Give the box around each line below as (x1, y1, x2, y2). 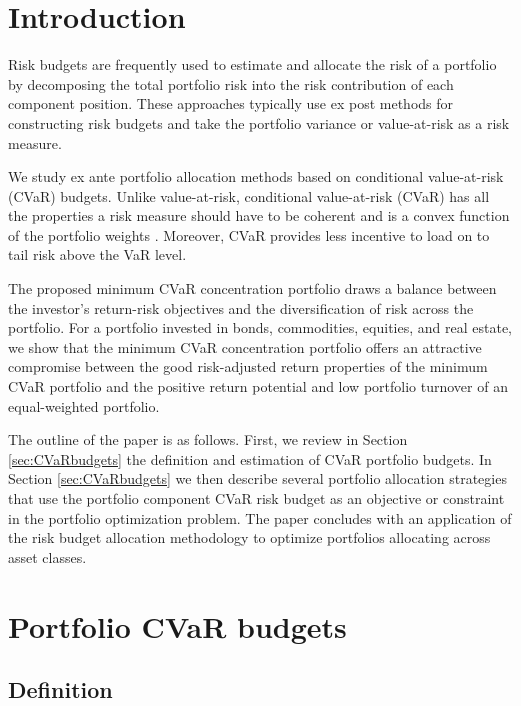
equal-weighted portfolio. (8, 395, 160, 416)
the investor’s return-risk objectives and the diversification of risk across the (8, 297, 474, 318)
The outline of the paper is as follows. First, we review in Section (8, 429, 408, 450)
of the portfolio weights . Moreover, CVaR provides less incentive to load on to (8, 224, 490, 245)
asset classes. (8, 546, 87, 567)
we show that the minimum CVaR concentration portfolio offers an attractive (8, 336, 482, 357)
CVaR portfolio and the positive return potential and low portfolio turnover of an (8, 376, 508, 397)
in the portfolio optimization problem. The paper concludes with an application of (8, 507, 512, 528)
